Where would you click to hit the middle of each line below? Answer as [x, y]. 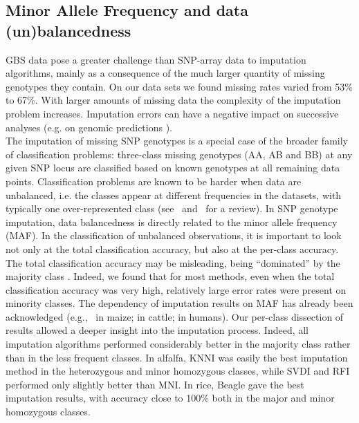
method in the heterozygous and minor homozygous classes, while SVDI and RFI [178, 371]
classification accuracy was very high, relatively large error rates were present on [176, 289]
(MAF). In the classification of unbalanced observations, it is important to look [174, 235]
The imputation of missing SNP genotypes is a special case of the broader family [177, 141]
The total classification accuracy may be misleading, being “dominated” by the [173, 262]
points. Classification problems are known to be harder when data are [154, 181]
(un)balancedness [68, 30]
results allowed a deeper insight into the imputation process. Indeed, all [157, 330]
